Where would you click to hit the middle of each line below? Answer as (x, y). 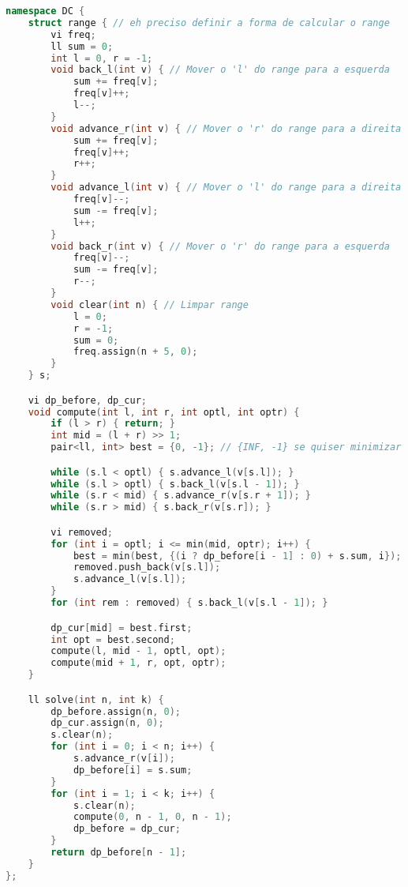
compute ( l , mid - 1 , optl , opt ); (138, 651)
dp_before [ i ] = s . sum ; (133, 770)
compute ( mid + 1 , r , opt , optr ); (138, 663)
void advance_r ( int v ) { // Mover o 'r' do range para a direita (226, 128)
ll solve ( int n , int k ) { (96, 699)
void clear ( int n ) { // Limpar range (150, 304)
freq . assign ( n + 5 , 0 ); (135, 352)
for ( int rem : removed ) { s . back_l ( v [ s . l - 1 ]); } (189, 603)
